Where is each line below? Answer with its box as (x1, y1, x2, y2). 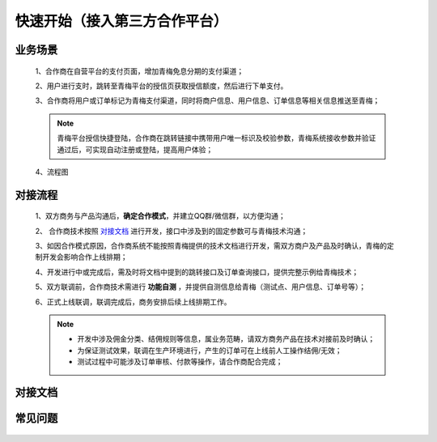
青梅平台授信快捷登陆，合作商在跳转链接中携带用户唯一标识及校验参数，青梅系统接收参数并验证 (57, 134, 376, 143)
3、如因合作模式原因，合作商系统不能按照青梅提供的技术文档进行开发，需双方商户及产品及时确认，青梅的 (35, 241, 388, 251)
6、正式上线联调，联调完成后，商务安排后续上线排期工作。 (35, 296, 231, 307)
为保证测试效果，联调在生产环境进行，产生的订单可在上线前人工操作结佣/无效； (77, 345, 343, 355)
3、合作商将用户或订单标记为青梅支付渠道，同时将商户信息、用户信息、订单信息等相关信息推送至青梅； (35, 96, 380, 105)
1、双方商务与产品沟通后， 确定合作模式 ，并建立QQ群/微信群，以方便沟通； (35, 211, 286, 221)
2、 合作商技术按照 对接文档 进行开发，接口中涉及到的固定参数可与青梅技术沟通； (35, 226, 308, 236)
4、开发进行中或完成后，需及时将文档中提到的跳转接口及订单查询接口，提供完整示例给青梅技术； (35, 267, 359, 277)
